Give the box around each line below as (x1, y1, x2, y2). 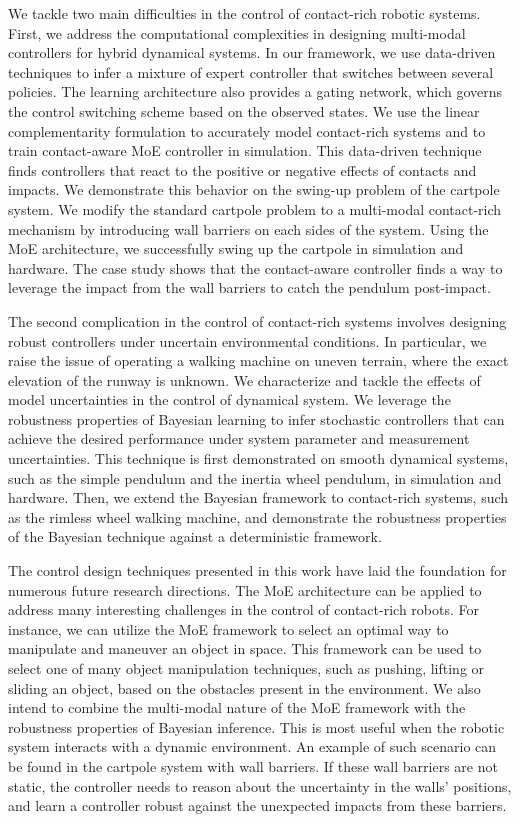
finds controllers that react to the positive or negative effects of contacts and (8, 159, 477, 180)
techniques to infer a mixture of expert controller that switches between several (8, 61, 494, 82)
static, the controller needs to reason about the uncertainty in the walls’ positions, (8, 775, 512, 796)
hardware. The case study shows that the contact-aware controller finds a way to (8, 257, 503, 278)
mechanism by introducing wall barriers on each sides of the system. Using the (8, 218, 489, 239)
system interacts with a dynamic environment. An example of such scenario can (8, 736, 497, 757)
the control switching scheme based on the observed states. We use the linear (8, 100, 480, 121)
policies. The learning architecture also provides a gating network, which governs (8, 81, 503, 102)
